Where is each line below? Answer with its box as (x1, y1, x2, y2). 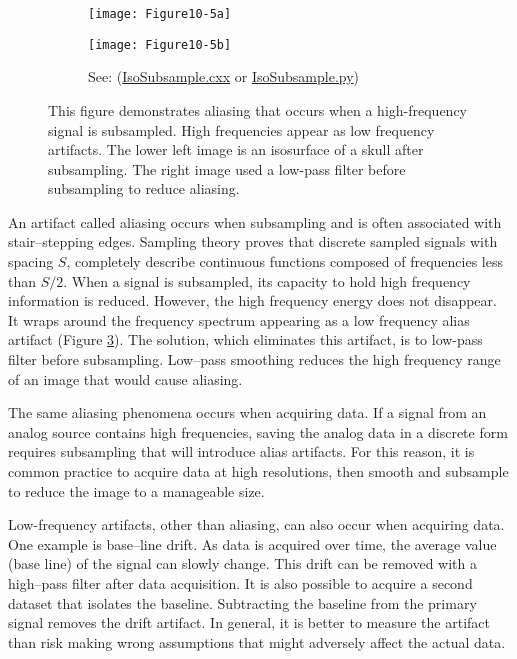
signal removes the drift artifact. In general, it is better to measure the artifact (8, 612, 491, 633)
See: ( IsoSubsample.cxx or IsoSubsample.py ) (88, 66, 360, 87)
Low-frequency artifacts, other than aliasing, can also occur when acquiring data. (8, 514, 505, 535)
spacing (8, 251, 54, 272)
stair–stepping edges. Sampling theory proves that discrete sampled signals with (8, 231, 498, 252)
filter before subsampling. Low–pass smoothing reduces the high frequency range (8, 349, 501, 370)
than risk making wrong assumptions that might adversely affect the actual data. (8, 631, 506, 652)
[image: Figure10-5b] (88, 37, 232, 52)
